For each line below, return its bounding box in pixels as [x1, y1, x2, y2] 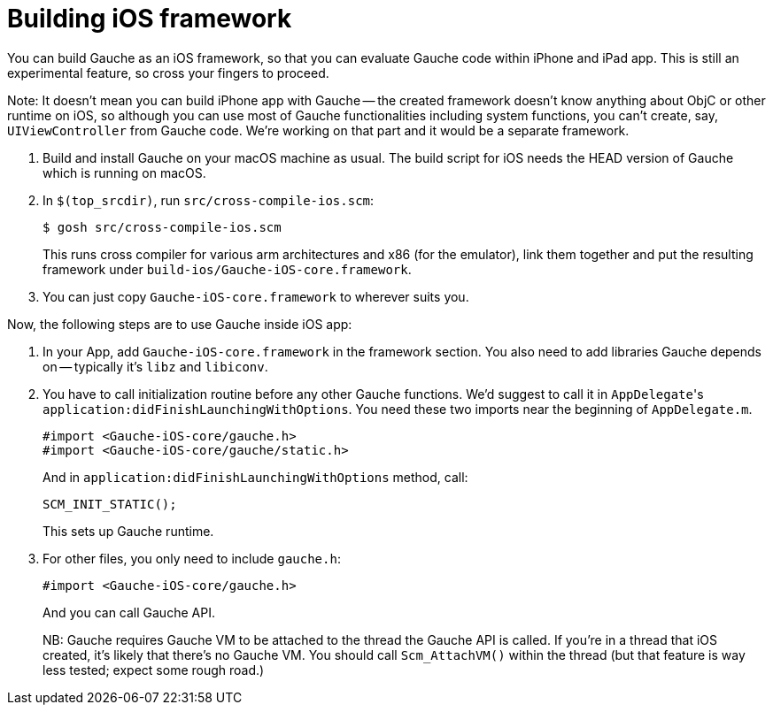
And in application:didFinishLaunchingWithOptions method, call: [43, 469, 468, 485]
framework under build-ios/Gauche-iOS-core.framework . [43, 261, 412, 277]
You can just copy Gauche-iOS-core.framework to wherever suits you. [43, 288, 469, 304]
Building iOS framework [7, 4, 292, 34]
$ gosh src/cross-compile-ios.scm [43, 219, 282, 234]
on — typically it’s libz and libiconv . [43, 358, 268, 374]
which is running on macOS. [43, 165, 206, 180]
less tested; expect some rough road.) [43, 662, 265, 678]
